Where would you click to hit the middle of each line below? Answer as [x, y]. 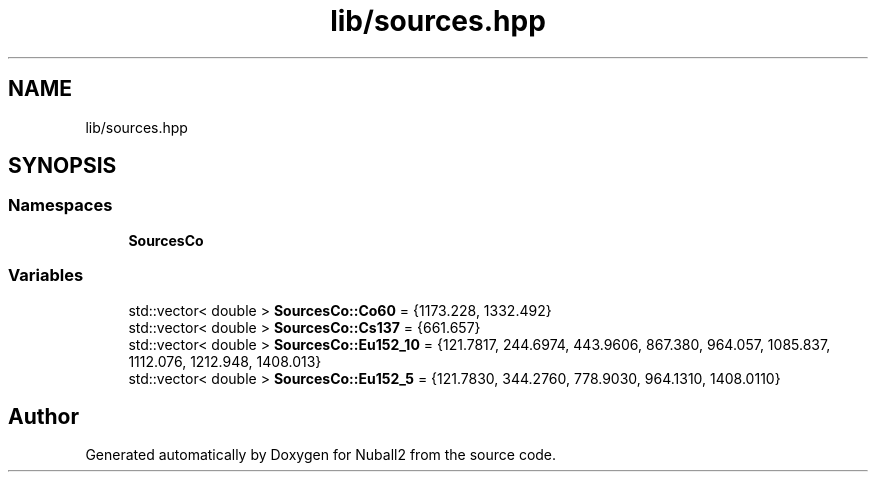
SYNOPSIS [62, 166]
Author [43, 416]
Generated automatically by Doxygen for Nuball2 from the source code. [321, 455]
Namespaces [60, 205]
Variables [46, 275]
